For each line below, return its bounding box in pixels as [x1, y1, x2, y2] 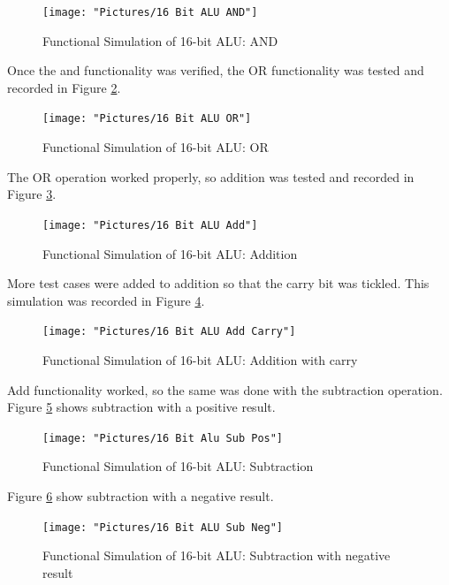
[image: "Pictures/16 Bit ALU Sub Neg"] [42, 520, 284, 534]
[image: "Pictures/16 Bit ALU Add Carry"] [42, 325, 296, 338]
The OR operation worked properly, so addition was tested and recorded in [7, 167, 415, 186]
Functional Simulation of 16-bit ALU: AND [42, 31, 278, 49]
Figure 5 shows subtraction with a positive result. [7, 398, 276, 416]
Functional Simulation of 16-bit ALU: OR [42, 138, 269, 156]
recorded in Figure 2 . [7, 78, 121, 96]
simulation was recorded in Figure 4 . [7, 291, 205, 309]
